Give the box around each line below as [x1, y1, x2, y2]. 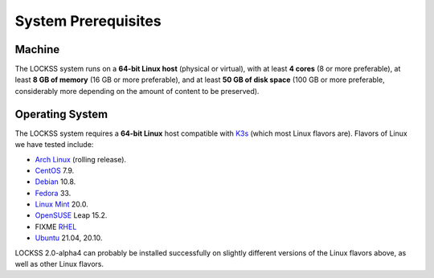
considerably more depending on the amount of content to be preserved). [14, 86, 260, 96]
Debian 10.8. [35, 177, 76, 186]
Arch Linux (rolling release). [35, 154, 127, 164]
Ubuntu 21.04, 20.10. [35, 233, 103, 243]
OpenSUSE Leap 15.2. [35, 211, 108, 220]
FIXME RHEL [35, 222, 77, 231]
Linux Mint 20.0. [35, 199, 88, 209]
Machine [14, 43, 60, 56]
